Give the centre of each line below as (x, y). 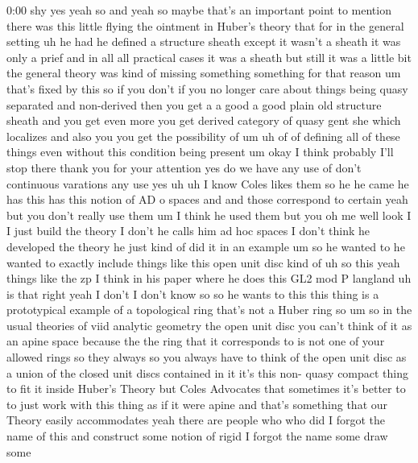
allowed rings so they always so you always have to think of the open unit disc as (207, 357)
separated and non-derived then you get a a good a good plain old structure (194, 104)
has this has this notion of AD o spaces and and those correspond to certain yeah (207, 199)
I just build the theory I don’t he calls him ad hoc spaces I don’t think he (188, 231)
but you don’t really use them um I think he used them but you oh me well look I (209, 215)
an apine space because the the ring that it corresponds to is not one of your (196, 341)
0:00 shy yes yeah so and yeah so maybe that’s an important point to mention (199, 10)
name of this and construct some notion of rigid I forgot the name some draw (197, 436)
